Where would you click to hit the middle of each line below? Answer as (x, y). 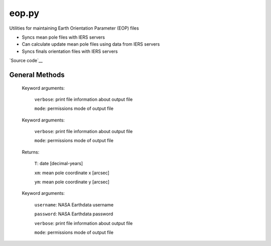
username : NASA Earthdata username (74, 205)
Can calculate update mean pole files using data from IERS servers (91, 44)
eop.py (24, 13)
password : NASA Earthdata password (74, 214)
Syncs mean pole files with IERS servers (63, 37)
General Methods (37, 75)
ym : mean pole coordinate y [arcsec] (72, 182)
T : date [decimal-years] (58, 164)
